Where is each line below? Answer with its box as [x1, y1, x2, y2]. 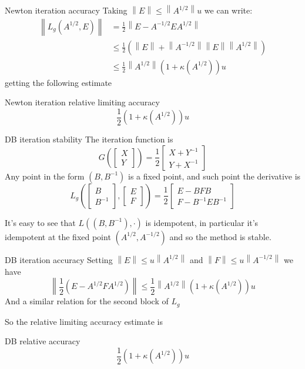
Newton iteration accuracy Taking [5, 4, 128, 16]
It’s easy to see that [5, 216, 76, 228]
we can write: [204, 4, 253, 16]
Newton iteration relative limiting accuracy [5, 96, 160, 108]
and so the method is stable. [169, 230, 272, 242]
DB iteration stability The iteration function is [5, 133, 173, 145]
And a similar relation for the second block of [5, 295, 169, 307]
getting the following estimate [5, 76, 112, 88]
